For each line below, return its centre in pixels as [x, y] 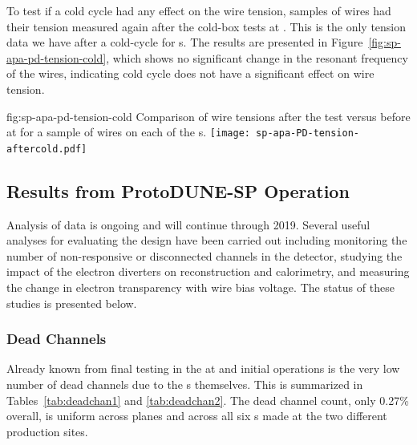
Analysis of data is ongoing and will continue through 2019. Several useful [188, 224]
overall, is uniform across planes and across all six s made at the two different [197, 416]
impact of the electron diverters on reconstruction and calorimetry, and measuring [208, 271]
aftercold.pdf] [47, 149]
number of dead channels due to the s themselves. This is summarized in [185, 384]
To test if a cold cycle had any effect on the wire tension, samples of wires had [199, 10]
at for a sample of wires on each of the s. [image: [128, 132]
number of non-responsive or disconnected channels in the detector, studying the [204, 255]
